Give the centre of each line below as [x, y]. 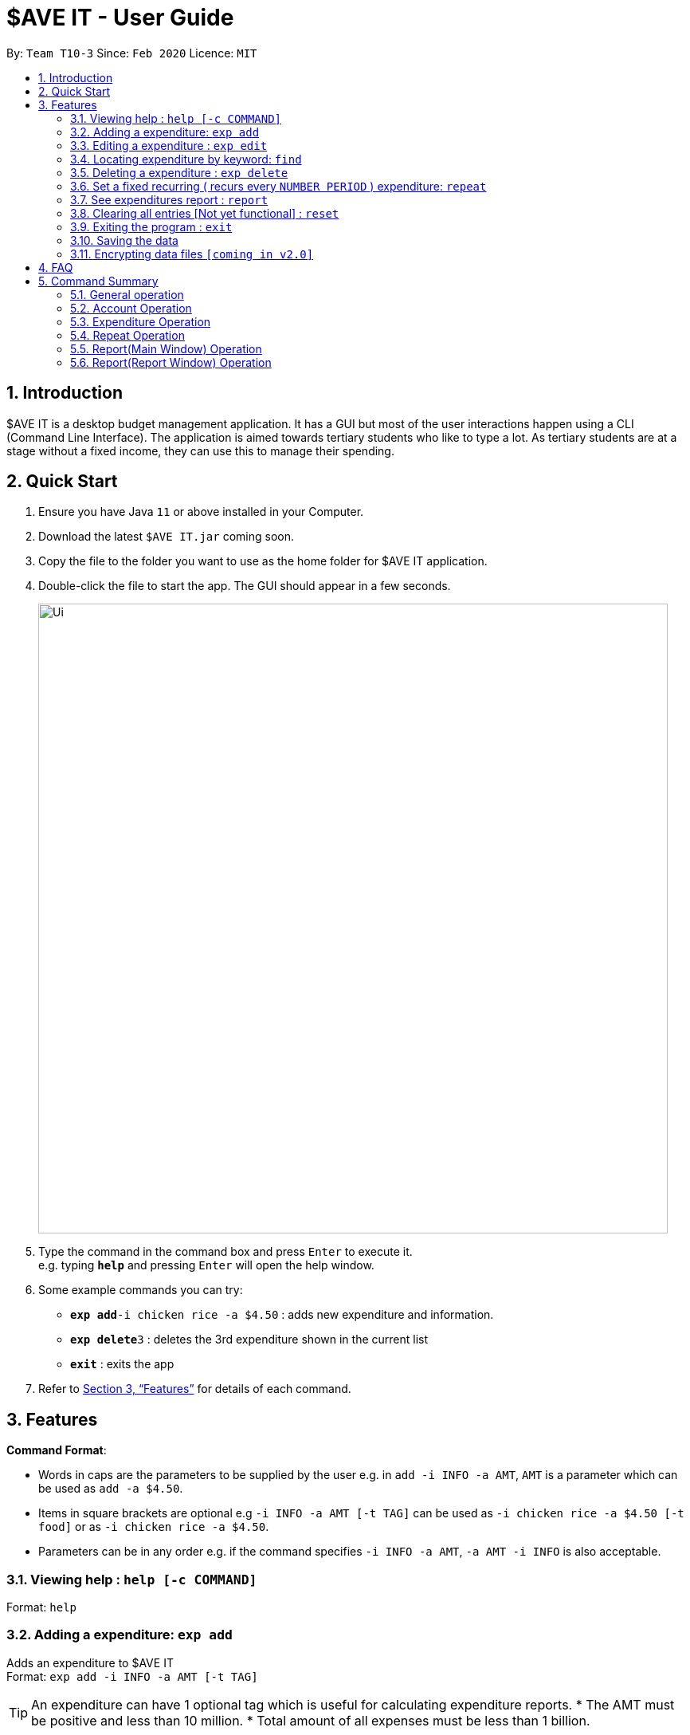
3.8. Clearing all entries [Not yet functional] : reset [205, 213]
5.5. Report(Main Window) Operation [166, 348]
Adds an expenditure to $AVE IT [90, 1662]
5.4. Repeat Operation [127, 335]
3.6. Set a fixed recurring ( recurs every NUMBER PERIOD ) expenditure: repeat [278, 186]
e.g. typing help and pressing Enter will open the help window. [206, 1265]
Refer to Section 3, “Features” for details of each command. [195, 1389]
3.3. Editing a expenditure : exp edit [169, 145]
